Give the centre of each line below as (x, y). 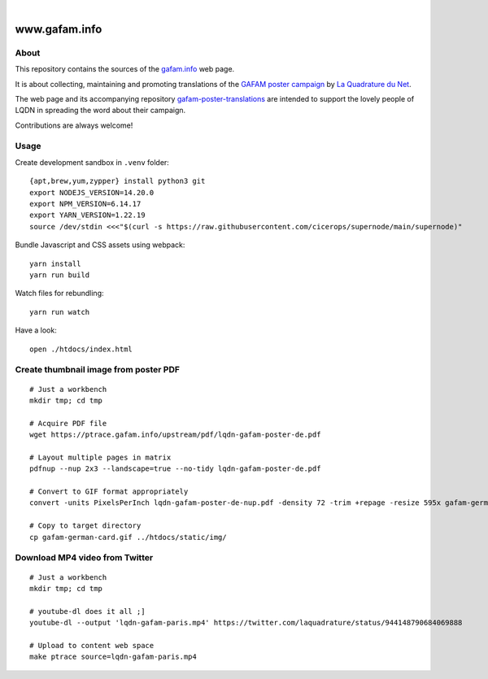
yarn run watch (60, 312)
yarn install (55, 263)
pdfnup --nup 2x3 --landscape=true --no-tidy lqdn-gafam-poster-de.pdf (175, 469)
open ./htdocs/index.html (81, 349)
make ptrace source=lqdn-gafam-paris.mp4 (113, 657)
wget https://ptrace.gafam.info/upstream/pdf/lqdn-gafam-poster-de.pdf (175, 435)
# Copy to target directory (85, 526)
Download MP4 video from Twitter (84, 558)
